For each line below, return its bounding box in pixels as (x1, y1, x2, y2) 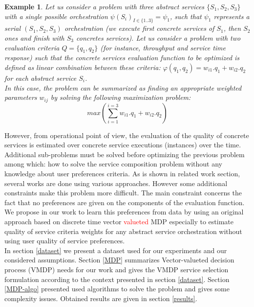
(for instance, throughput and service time (100, 42, 226, 52)
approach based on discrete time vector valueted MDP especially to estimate (4, 216, 233, 226)
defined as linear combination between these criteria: (4, 62, 161, 72)
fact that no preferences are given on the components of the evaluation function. (4, 197, 245, 207)
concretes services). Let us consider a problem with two (76, 32, 241, 43)
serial (4, 23, 21, 33)
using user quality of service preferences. (4, 236, 125, 246)
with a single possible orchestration (4, 11, 108, 21)
